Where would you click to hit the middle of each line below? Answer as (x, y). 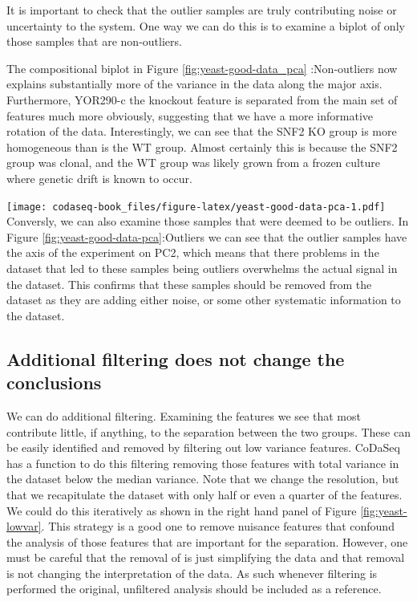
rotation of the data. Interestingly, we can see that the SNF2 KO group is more (202, 131)
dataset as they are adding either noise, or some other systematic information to (204, 300)
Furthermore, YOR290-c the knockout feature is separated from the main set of (202, 99)
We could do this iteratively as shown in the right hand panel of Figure (182, 510)
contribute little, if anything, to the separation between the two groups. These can (208, 431)
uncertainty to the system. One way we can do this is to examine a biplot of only (206, 25)
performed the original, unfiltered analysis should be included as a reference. (194, 589)
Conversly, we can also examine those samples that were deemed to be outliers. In (208, 221)
